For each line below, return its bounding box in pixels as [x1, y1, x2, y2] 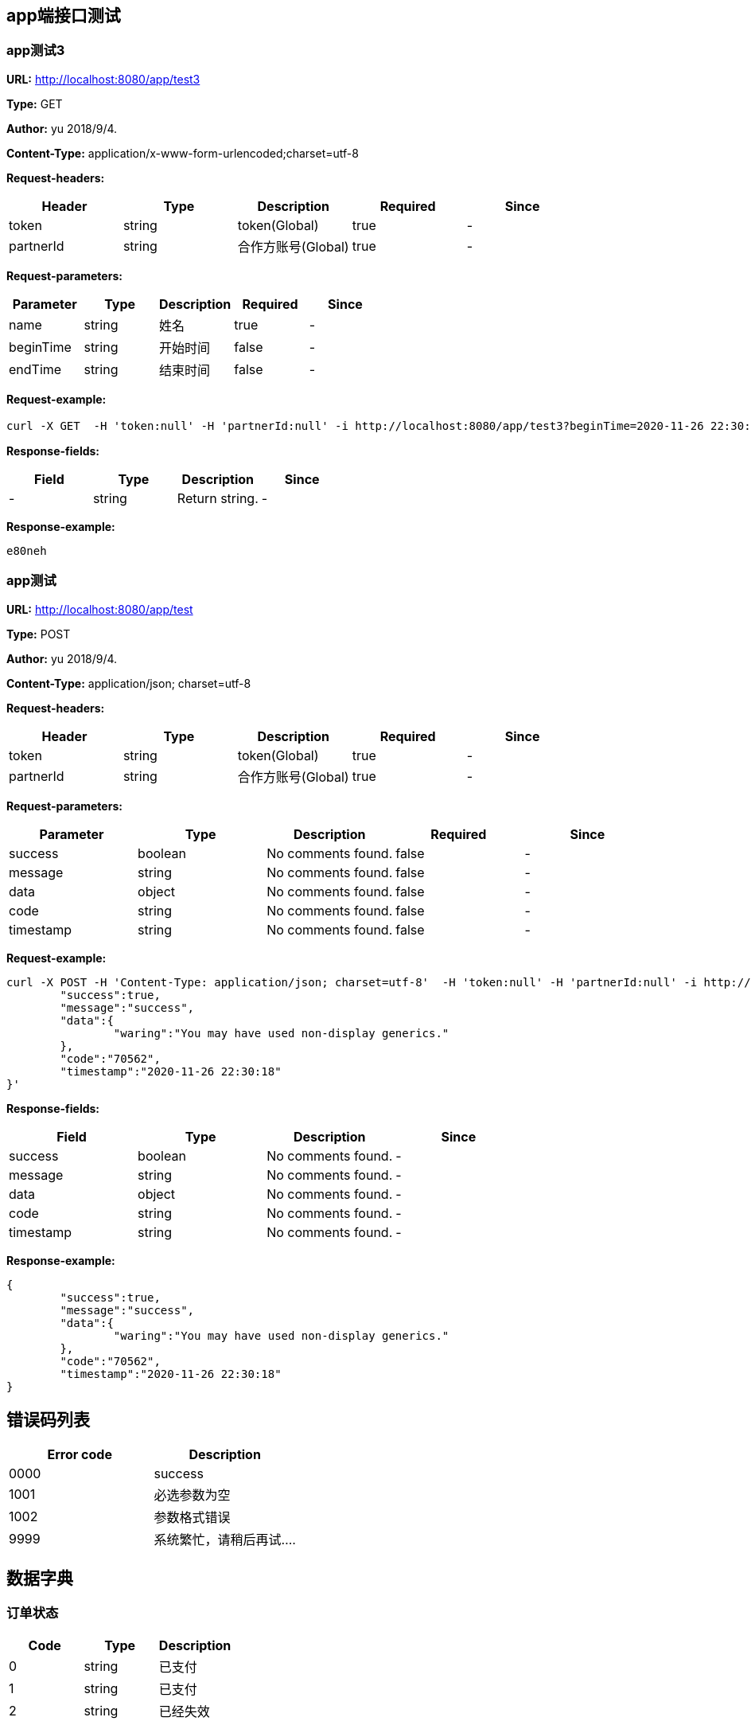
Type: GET [6, 96, 63, 111]
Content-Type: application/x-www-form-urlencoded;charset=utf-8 [6, 146, 359, 160]
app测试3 [6, 42, 65, 59]
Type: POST [6, 626, 71, 641]
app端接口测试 [6, 6, 121, 25]
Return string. [177, 490, 259, 506]
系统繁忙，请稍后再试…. [154, 1532, 296, 1548]
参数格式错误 [154, 1509, 231, 1526]
